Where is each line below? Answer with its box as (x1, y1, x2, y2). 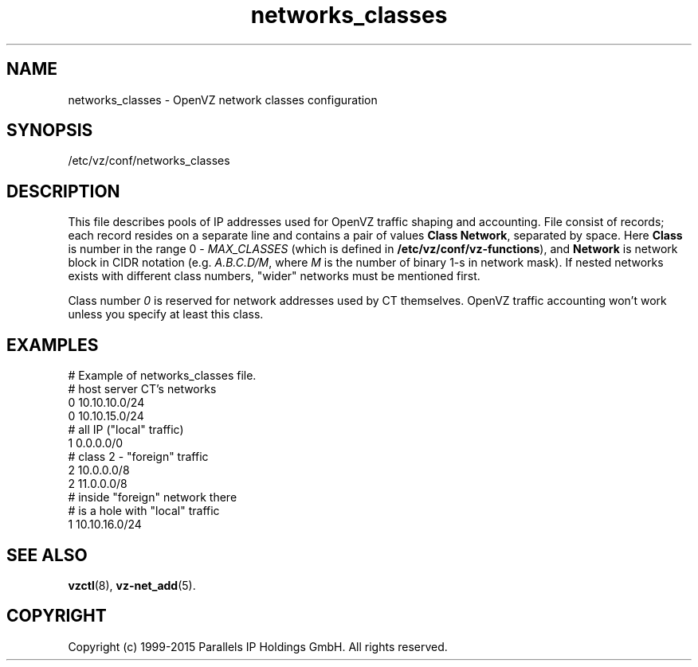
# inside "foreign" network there (68, 490, 237, 505)
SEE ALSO (6, 544, 88, 565)
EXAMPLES (6, 334, 99, 355)
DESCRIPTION (6, 181, 120, 201)
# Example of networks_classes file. (68, 369, 257, 383)
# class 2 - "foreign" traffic (68, 450, 209, 464)
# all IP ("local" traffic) (68, 423, 184, 437)
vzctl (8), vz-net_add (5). (68, 578, 196, 592)
